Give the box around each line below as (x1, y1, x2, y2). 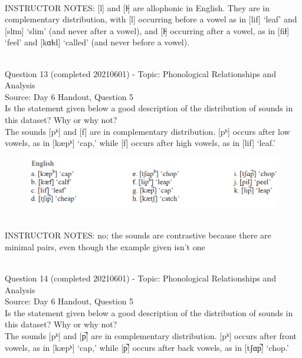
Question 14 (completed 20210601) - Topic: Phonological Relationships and (5, 271, 276, 284)
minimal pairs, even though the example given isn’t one (5, 240, 205, 253)
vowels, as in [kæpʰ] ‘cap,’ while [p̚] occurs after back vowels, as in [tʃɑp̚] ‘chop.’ (5, 341, 289, 353)
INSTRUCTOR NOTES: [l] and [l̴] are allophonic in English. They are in (5, 1, 270, 14)
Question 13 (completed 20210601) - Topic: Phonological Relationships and (5, 67, 276, 79)
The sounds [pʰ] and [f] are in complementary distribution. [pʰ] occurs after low (5, 125, 290, 137)
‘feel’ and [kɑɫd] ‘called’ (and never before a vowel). (5, 36, 190, 48)
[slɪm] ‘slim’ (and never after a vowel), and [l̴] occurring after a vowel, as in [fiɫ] (5, 24, 290, 37)
